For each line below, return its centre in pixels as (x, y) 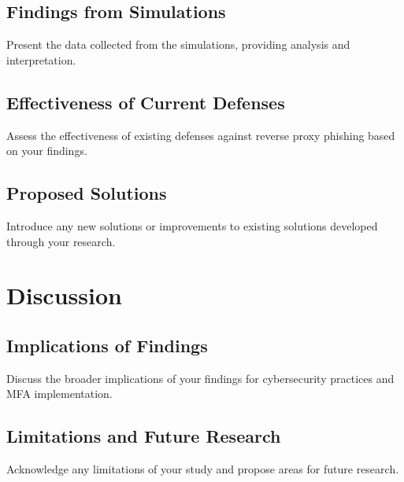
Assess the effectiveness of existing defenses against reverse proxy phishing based (201, 135)
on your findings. (47, 151)
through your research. (61, 241)
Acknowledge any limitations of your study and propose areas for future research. (203, 469)
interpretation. (41, 59)
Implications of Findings (107, 345)
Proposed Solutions (87, 193)
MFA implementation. (59, 394)
